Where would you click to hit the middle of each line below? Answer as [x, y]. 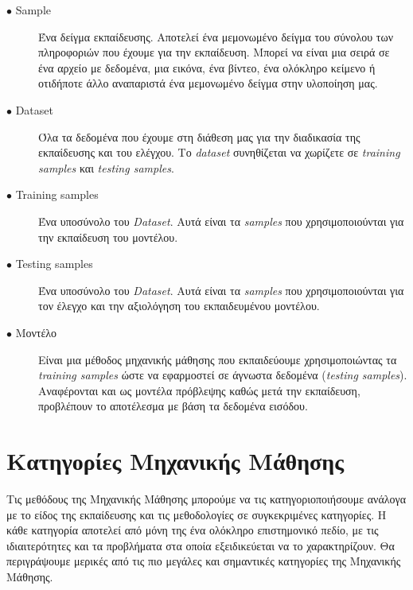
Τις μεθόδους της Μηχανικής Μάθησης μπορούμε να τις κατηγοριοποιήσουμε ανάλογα [206, 499]
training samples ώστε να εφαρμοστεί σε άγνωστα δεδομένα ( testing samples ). [223, 375]
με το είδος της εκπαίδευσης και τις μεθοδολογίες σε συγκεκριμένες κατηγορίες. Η [197, 514]
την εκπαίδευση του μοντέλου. [108, 237]
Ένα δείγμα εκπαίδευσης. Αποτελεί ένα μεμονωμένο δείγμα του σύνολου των [216, 36]
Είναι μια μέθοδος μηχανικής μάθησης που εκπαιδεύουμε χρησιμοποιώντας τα [218, 359]
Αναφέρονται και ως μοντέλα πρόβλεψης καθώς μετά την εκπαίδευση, [199, 390]
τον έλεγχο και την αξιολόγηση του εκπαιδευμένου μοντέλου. [179, 306]
